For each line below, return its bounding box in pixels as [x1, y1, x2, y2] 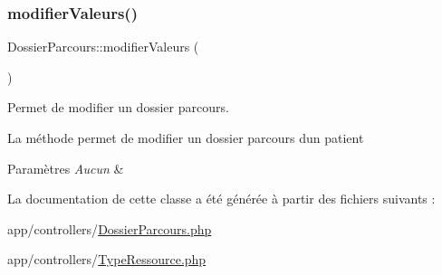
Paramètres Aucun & [7, 158, 124, 177]
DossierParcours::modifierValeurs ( [7, 37, 199, 56]
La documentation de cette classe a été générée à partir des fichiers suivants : [7, 189, 436, 208]
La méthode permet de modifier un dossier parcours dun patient [7, 128, 364, 147]
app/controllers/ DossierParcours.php [7, 219, 212, 238]
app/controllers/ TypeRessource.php [7, 250, 207, 269]
